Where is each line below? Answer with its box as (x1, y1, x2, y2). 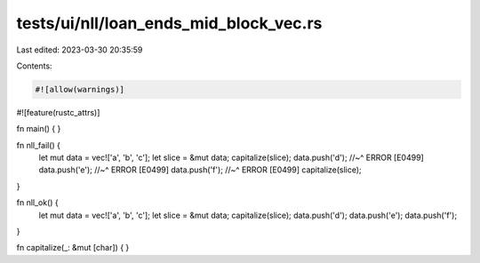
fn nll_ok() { (16, 197, 60, 208)
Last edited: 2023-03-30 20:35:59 (16, 44, 143, 55)
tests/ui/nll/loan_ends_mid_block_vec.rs (16, 13, 323, 33)
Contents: (16, 60, 52, 71)
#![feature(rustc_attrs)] (16, 107, 100, 117)
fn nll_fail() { (16, 139, 61, 150)
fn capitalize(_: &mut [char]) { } (16, 243, 130, 253)
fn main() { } (16, 124, 61, 134)
